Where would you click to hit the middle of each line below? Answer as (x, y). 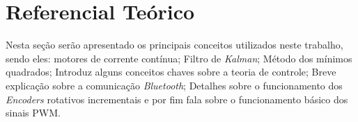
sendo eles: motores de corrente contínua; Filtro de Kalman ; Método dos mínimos (179, 58)
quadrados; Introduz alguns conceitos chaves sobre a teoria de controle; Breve (171, 72)
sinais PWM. (33, 113)
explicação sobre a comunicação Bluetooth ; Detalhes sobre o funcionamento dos (174, 85)
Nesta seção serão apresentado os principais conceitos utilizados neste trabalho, (174, 45)
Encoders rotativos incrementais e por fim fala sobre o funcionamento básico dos (177, 99)
